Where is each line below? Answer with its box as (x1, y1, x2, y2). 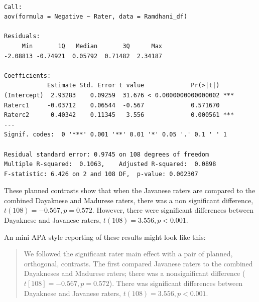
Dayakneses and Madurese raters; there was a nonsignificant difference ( (24, 268, 245, 278)
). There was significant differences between (109, 278, 243, 288)
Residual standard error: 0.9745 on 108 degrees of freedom (4, 150, 209, 158)
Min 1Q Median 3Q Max (22, 42, 162, 50)
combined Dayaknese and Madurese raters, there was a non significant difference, (4, 195, 253, 205)
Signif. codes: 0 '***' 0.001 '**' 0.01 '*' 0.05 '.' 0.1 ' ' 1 (4, 131, 227, 138)
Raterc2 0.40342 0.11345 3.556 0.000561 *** (4, 111, 234, 119)
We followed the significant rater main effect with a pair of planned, (24, 248, 233, 259)
